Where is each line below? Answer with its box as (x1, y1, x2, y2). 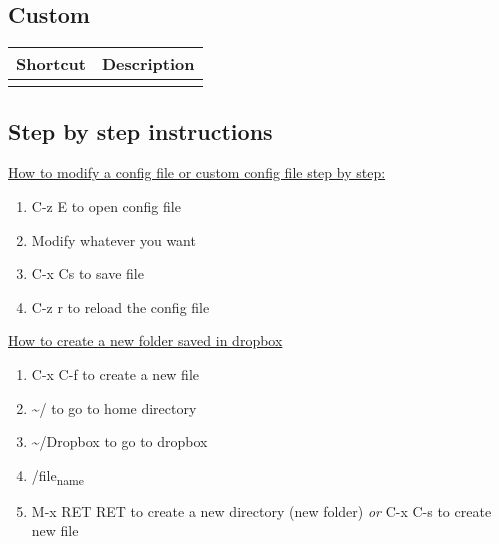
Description (101, 52, 195, 76)
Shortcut (16, 52, 86, 76)
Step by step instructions (8, 115, 273, 146)
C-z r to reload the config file (31, 296, 210, 317)
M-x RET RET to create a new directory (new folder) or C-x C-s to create (31, 500, 492, 521)
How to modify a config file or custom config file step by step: (8, 162, 386, 183)
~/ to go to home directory (31, 397, 197, 418)
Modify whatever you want (31, 229, 196, 250)
